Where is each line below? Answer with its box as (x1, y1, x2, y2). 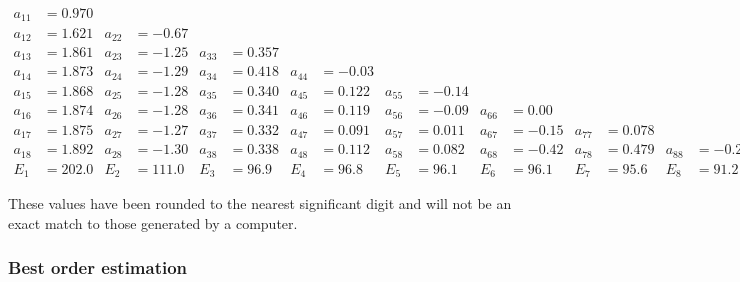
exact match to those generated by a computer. (8, 212, 298, 233)
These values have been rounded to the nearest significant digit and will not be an (8, 193, 512, 214)
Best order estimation (8, 255, 188, 280)
